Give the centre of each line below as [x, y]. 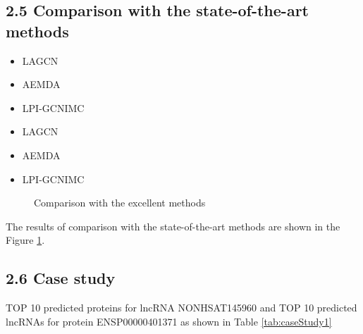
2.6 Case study [61, 278]
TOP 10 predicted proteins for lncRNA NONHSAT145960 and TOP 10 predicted [181, 308]
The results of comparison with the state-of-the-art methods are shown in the [173, 226]
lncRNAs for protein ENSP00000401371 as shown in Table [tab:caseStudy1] [169, 321]
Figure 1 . [25, 240]
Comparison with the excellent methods [120, 203]
